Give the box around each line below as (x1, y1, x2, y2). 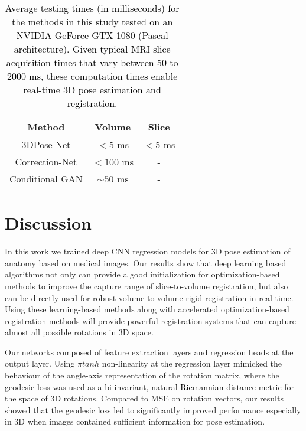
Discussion (5, 211, 92, 235)
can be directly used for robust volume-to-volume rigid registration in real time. (5, 291, 294, 303)
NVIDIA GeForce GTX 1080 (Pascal (16, 28, 168, 42)
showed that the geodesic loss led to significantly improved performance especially (5, 403, 301, 416)
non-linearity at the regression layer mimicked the (102, 357, 282, 370)
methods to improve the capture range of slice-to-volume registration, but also (5, 279, 288, 292)
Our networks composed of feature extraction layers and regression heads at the (5, 345, 294, 358)
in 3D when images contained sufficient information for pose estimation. (5, 415, 265, 427)
